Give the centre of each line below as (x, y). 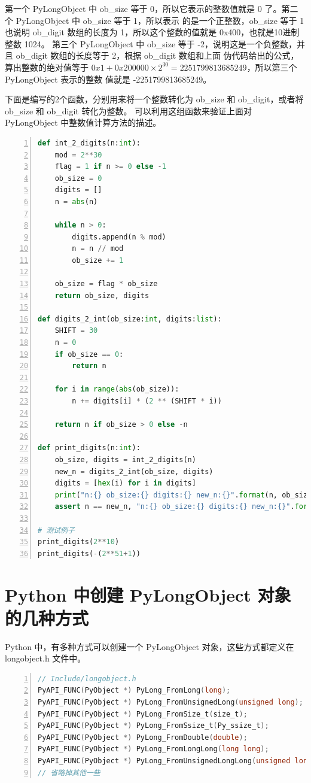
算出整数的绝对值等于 (47, 67)
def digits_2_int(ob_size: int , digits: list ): (130, 319)
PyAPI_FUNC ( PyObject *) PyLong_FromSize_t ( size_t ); (143, 714)
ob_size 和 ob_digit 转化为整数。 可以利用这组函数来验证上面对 (129, 110)
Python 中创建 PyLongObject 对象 (148, 594)
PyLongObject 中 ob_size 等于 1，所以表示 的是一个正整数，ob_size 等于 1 (160, 20)
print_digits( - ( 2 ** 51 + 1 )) (89, 553)
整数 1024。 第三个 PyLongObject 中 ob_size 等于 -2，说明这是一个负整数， (151, 43)
